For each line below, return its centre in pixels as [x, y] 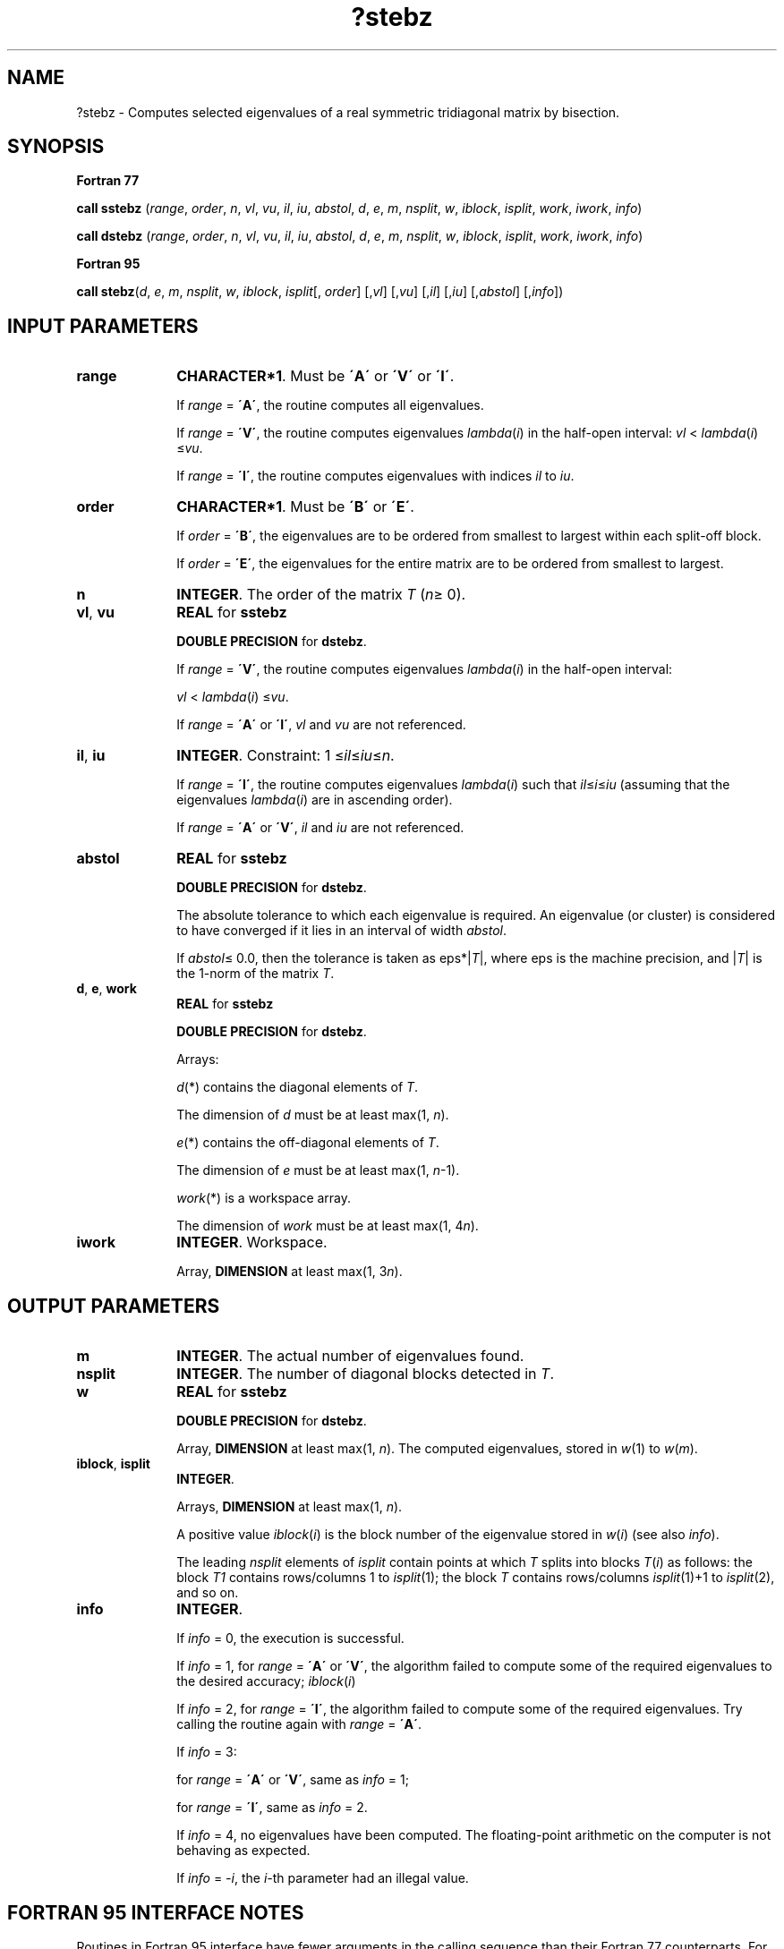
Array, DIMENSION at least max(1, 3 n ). [290, 1272]
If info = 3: [207, 1752]
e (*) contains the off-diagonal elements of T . [308, 1143]
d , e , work [107, 989]
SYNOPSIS [56, 147]
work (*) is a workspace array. [264, 1198]
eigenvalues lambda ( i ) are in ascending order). [315, 800]
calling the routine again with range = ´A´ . [299, 1724]
